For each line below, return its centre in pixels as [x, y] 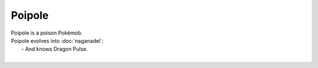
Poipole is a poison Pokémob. [47, 33]
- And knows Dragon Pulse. [55, 49]
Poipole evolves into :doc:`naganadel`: [57, 40]
